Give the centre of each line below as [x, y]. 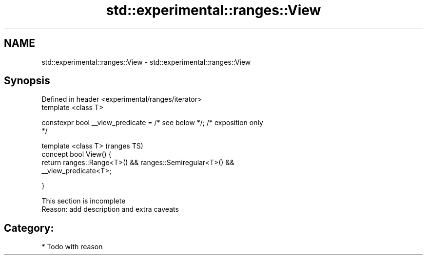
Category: [29, 228]
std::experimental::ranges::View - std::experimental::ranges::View [146, 62]
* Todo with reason [72, 247]
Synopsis [27, 81]
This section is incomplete [84, 201]
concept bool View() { [77, 154]
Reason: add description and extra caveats [110, 209]
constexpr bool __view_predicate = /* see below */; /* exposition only [152, 123]
